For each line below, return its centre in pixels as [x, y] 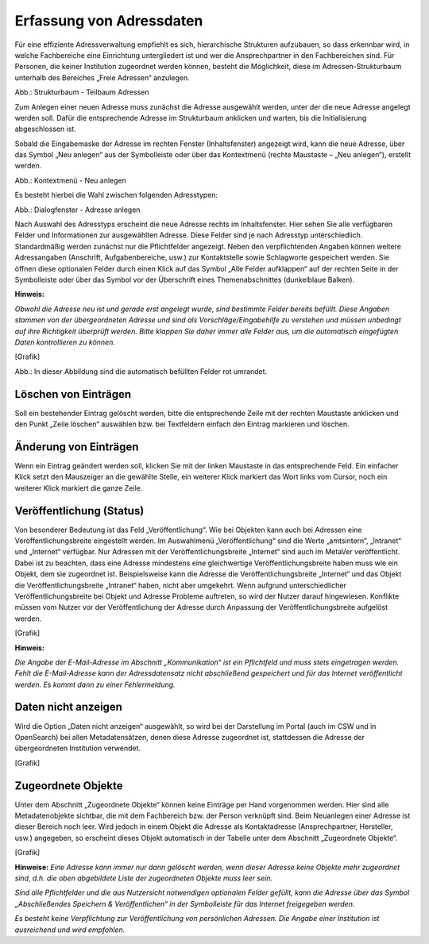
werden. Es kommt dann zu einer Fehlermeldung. [95, 684]
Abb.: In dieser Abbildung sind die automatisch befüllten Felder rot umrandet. [141, 371]
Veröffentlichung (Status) [79, 511]
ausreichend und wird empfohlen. [70, 930]
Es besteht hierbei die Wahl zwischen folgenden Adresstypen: [116, 195]
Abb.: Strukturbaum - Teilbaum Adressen [82, 92]
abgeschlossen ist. [46, 129]
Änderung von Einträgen [77, 447]
